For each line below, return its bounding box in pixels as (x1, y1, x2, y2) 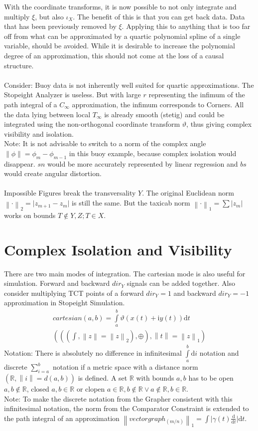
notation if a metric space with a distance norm (53, 362, 198, 372)
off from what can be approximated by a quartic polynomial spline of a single (4, 30, 241, 41)
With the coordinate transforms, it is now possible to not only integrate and (4, 1, 237, 11)
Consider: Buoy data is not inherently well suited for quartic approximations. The (4, 79, 254, 90)
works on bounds (4, 210, 56, 220)
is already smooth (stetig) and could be (104, 109, 225, 119)
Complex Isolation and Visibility (4, 239, 232, 259)
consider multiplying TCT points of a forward (4, 287, 144, 298)
